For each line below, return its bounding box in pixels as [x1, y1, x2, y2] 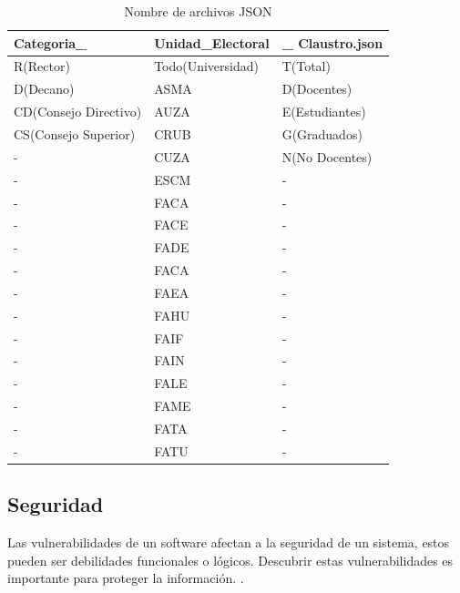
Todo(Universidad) [154, 56, 259, 76]
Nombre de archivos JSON [124, 2, 272, 20]
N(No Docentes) [281, 147, 373, 166]
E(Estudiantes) [281, 102, 366, 121]
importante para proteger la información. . [7, 568, 244, 588]
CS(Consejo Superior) [14, 124, 136, 143]
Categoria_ [14, 33, 87, 52]
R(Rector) [14, 56, 70, 76]
